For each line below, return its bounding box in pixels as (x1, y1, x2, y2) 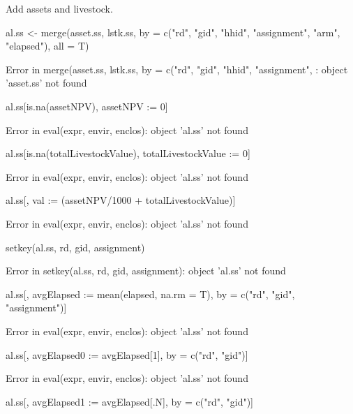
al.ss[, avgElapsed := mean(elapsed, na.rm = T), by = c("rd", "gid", (6, 286, 295, 301)
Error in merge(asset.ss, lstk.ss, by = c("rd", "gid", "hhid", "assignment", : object (6, 61, 348, 76)
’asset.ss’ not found (6, 75, 87, 90)
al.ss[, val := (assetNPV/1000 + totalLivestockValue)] (6, 193, 236, 207)
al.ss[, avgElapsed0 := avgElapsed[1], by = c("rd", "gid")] (6, 347, 248, 362)
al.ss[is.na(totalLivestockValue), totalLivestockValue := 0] (6, 146, 250, 161)
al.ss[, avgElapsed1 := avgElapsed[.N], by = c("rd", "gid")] (6, 394, 253, 408)
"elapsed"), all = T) (6, 38, 89, 53)
